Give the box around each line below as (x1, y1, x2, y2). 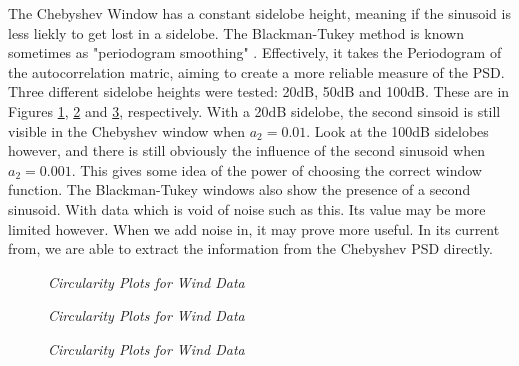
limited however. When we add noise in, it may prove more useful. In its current (8, 218, 500, 239)
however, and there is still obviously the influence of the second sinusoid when (8, 140, 485, 161)
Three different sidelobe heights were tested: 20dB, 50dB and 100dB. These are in (8, 81, 510, 102)
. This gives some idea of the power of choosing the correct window (71, 159, 482, 180)
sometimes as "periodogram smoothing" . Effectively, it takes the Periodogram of (8, 42, 502, 63)
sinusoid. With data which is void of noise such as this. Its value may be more (8, 198, 486, 219)
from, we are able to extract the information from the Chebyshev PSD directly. (8, 238, 493, 259)
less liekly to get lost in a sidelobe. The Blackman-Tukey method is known (8, 22, 464, 43)
